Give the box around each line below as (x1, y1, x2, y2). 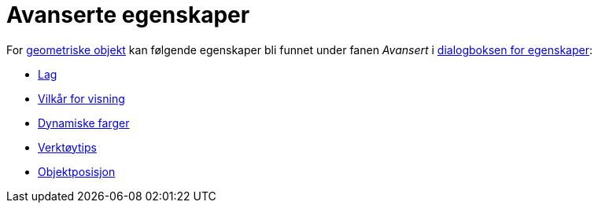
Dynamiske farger (38, 115, 130, 130)
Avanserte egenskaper (6, 2, 250, 28)
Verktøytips (38, 140, 97, 154)
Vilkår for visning (38, 91, 125, 105)
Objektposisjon (38, 164, 116, 178)
